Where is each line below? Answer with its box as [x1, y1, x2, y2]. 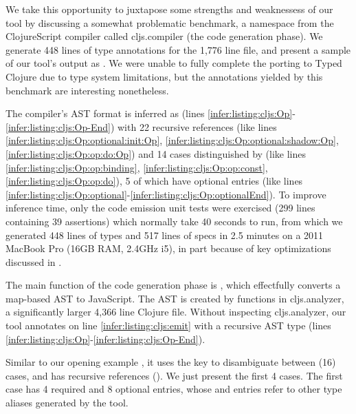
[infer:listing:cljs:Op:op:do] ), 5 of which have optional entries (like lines [5, 174, 303, 188]
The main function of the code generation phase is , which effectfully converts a [5, 278, 341, 292]
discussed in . [5, 254, 62, 269]
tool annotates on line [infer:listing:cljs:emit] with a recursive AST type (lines [5, 318, 331, 333]
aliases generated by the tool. [5, 395, 129, 410]
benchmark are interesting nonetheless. [5, 83, 169, 97]
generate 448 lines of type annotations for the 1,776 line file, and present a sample [5, 42, 351, 56]
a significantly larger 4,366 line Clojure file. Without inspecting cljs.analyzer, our [5, 304, 346, 319]
